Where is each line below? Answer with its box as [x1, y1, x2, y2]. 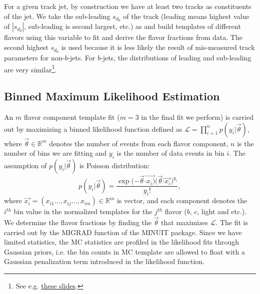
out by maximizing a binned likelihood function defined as [4, 123, 182, 134]
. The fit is [215, 217, 248, 228]
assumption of [4, 160, 47, 171]
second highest [4, 42, 48, 52]
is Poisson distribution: [79, 160, 150, 171]
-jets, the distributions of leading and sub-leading [100, 52, 251, 62]
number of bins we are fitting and [4, 148, 107, 158]
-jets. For [67, 52, 95, 62]
